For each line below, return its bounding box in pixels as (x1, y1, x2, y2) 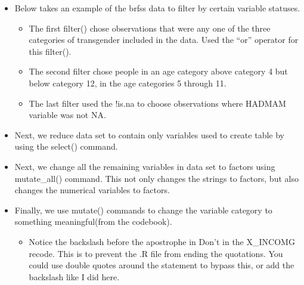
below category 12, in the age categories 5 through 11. (29, 76, 227, 89)
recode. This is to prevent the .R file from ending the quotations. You (29, 247, 283, 259)
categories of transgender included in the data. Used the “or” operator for (29, 33, 299, 46)
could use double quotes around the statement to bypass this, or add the (29, 259, 294, 271)
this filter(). (29, 45, 72, 57)
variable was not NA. (29, 109, 106, 121)
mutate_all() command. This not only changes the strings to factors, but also (14, 172, 299, 184)
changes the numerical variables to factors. (14, 184, 170, 196)
